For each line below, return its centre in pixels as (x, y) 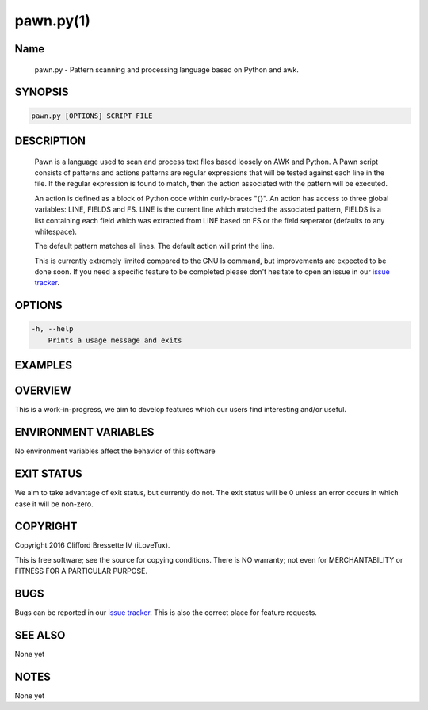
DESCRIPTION (50, 141)
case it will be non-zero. (54, 504)
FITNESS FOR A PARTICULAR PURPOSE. (81, 571)
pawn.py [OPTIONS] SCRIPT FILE (92, 116)
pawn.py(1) (52, 21)
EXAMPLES (44, 366)
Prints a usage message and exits (115, 340)
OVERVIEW (43, 391)
